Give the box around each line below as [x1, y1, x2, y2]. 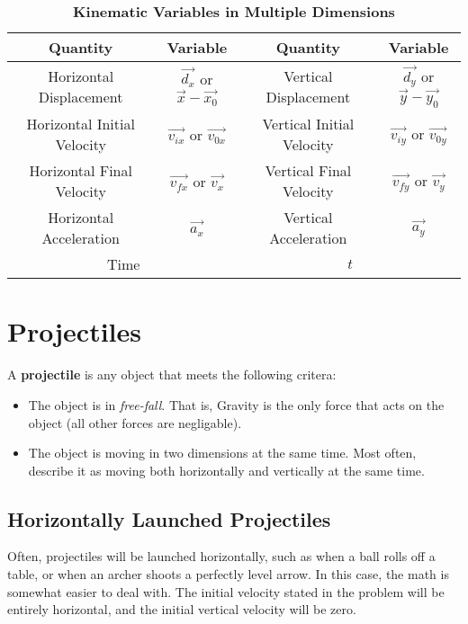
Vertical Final [265, 160, 352, 182]
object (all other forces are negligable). [28, 413, 242, 432]
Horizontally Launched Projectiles [7, 504, 331, 532]
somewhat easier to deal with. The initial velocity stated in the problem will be [7, 582, 445, 601]
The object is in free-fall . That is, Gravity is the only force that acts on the [28, 395, 445, 414]
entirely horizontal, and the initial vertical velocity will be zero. [7, 600, 356, 619]
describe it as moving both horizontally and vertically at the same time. [28, 460, 425, 479]
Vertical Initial [262, 113, 355, 135]
